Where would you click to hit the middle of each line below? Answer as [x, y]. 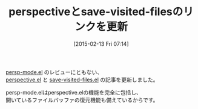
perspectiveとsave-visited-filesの [96, 12]
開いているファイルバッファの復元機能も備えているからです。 [82, 100]
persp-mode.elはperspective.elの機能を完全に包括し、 [74, 92]
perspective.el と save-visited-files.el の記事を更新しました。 [82, 79]
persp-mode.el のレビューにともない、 [54, 72]
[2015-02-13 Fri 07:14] [101, 44]
